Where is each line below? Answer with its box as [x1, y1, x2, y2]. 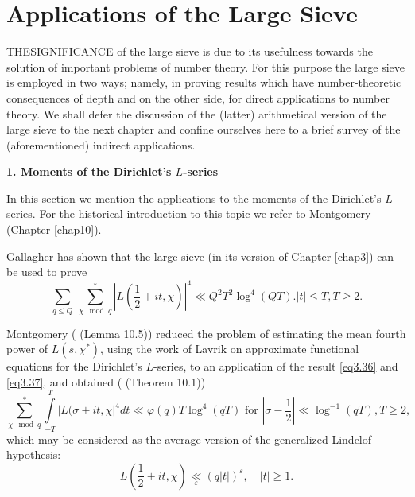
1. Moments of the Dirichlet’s [6, 163, 172, 180]
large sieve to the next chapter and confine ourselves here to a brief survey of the [6, 121, 401, 138]
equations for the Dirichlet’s [6, 358, 142, 375]
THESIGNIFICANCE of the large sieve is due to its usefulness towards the [6, 43, 373, 60]
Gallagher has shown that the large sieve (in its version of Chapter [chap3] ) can [6, 247, 394, 264]
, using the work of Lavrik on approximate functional [100, 340, 359, 357]
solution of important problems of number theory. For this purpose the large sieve [6, 58, 405, 75]
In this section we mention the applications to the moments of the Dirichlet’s [6, 189, 382, 206]
